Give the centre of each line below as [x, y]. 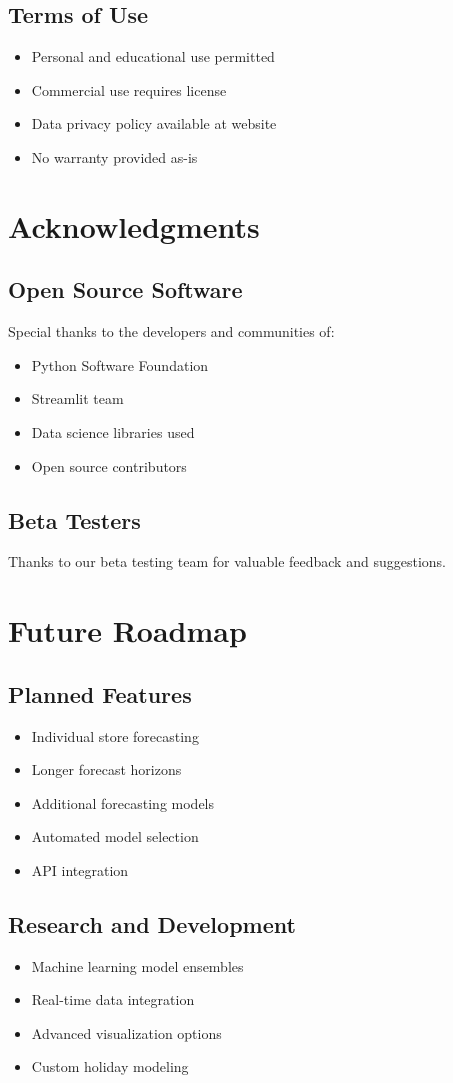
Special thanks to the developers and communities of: [171, 331]
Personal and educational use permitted [153, 56]
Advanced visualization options [126, 1032]
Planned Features [100, 693]
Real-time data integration [113, 999]
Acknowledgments [134, 225]
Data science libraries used [113, 431]
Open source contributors [109, 465]
